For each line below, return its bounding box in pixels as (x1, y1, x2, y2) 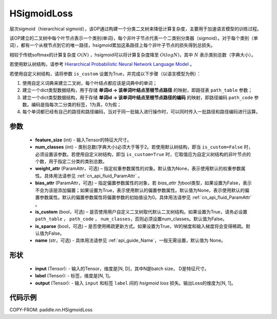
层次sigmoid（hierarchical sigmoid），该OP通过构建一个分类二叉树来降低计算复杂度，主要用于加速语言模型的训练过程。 (9, 26, 262, 32)
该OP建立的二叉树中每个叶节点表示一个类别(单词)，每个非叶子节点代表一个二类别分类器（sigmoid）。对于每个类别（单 (9, 35, 259, 41)
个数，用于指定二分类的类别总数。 (35, 158, 107, 164)
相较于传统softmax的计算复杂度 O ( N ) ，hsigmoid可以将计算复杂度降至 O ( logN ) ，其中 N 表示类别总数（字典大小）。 (9, 51, 256, 58)
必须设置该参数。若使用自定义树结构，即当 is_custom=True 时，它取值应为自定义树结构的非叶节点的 (35, 151, 251, 157)
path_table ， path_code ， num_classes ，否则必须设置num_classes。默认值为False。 (35, 216, 228, 222)
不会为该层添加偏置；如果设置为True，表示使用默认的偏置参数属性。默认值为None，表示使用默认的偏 (35, 187, 250, 193)
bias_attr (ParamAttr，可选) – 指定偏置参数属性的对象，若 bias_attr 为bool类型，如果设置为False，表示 (35, 180, 252, 186)
